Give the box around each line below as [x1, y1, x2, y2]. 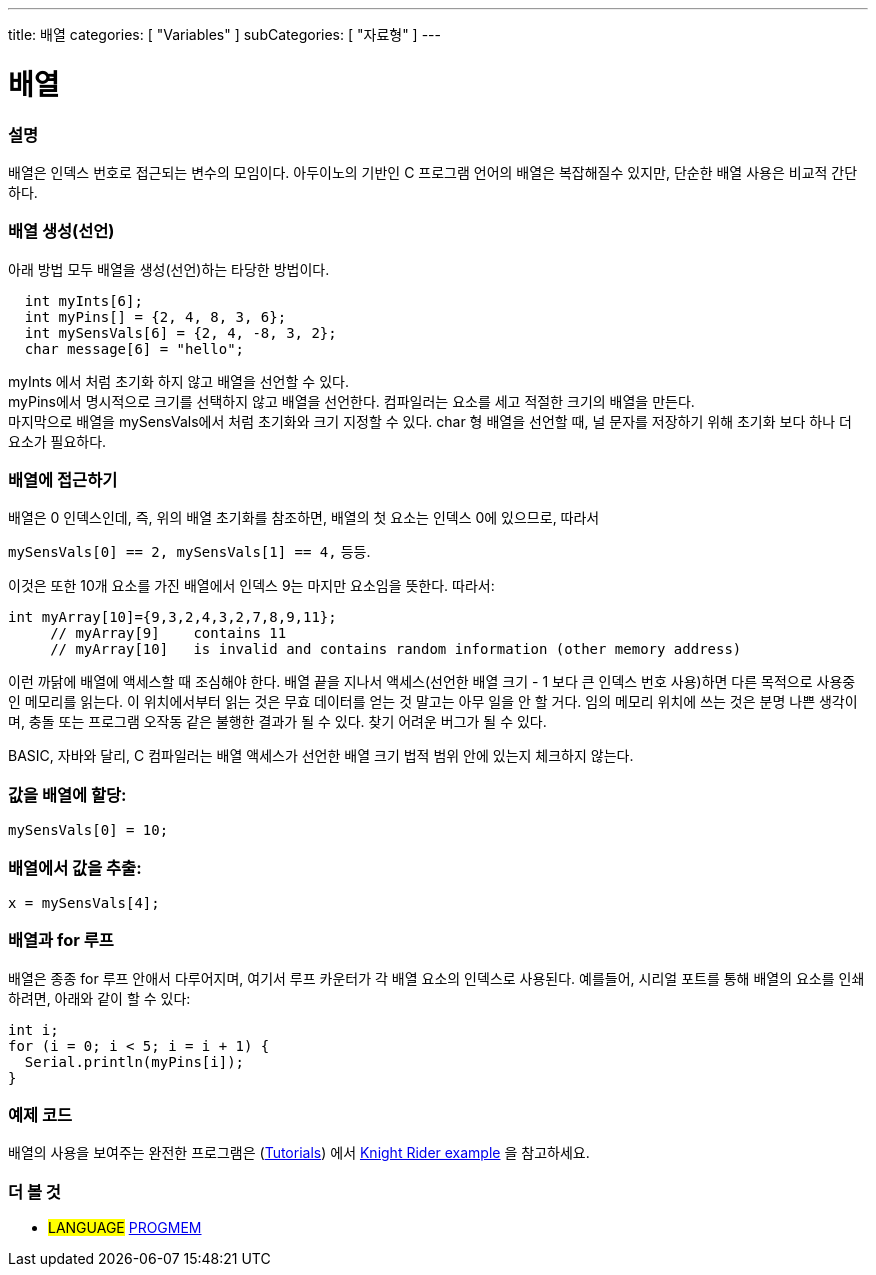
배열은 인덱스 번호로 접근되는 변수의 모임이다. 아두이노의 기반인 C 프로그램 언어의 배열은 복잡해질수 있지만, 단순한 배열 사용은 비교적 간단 [8, 163, 858, 181]
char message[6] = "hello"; [24, 340, 245, 357]
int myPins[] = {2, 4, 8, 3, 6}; [24, 308, 287, 325]
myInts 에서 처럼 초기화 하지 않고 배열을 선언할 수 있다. [8, 372, 349, 390]
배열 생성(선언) [8, 221, 115, 242]
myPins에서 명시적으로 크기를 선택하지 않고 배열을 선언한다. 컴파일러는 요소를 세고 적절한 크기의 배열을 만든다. [8, 392, 695, 410]
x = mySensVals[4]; [8, 894, 160, 911]
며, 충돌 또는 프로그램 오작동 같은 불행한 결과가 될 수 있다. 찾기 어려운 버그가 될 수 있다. [8, 713, 547, 731]
